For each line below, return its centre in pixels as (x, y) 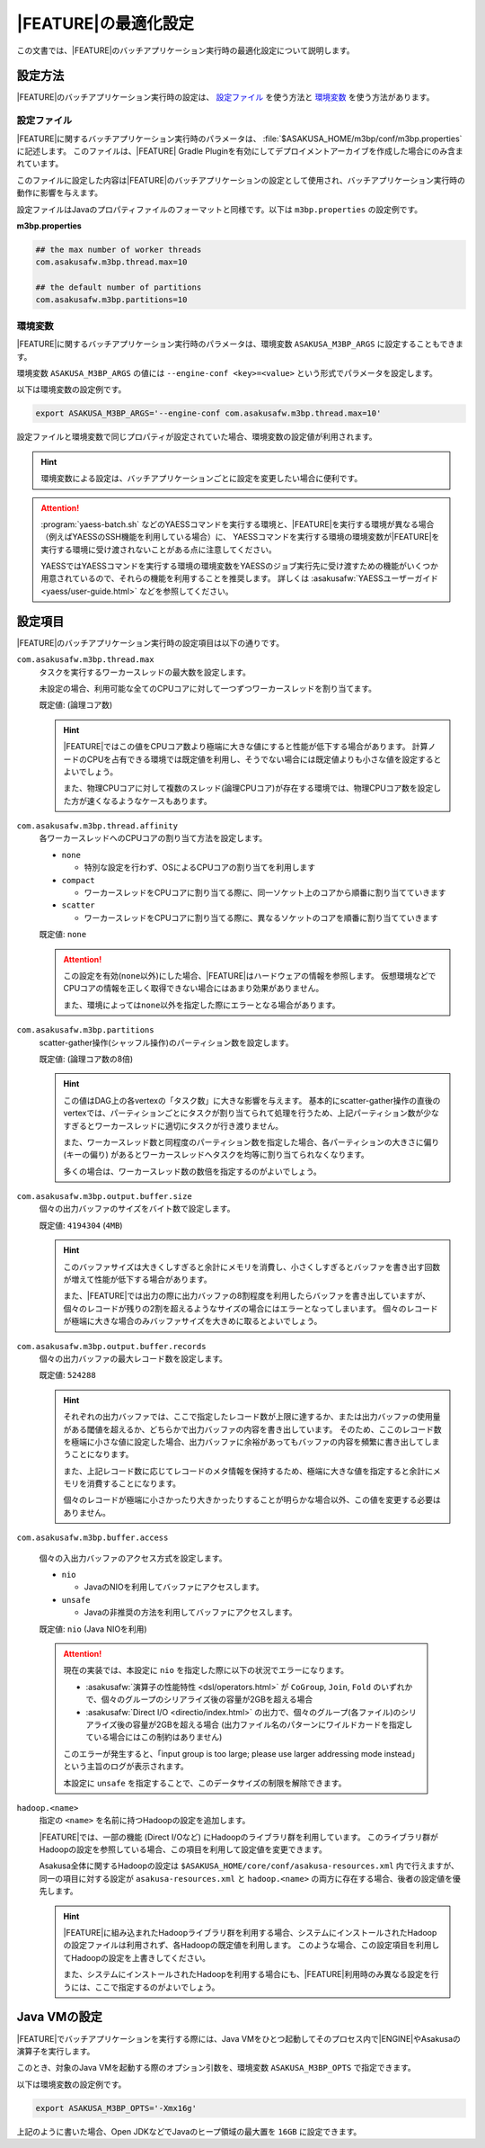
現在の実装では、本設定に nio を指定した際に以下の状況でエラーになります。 (206, 1670)
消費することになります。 (134, 1483)
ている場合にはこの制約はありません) (154, 1737)
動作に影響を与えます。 (60, 192)
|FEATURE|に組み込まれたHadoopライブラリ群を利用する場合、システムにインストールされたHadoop (250, 1933)
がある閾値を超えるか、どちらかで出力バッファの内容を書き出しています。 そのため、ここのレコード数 (252, 1429)
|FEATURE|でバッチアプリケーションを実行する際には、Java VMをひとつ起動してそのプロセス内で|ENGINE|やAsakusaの (239, 2038)
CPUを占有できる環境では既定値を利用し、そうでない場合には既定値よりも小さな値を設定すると (264, 759)
